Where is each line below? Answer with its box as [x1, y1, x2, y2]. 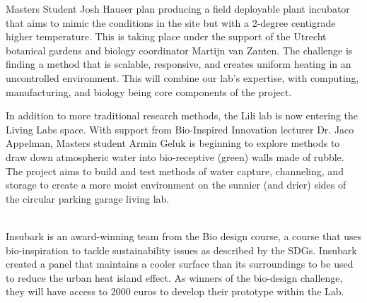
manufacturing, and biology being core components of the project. [6, 84, 292, 99]
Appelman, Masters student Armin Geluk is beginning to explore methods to [6, 136, 340, 150]
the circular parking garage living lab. [6, 191, 170, 206]
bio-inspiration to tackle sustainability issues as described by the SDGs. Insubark [6, 242, 357, 257]
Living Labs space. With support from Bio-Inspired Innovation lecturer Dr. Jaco [6, 121, 354, 136]
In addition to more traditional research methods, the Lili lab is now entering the [6, 108, 359, 123]
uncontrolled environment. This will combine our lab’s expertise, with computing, [6, 70, 359, 85]
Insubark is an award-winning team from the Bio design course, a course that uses [6, 228, 362, 243]
